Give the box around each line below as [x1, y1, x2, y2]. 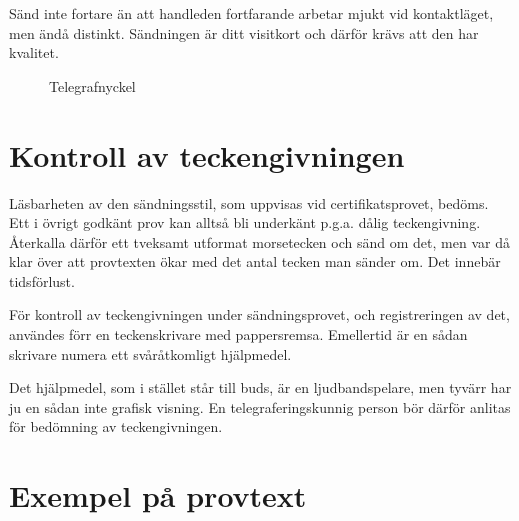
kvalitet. [9, 42, 59, 63]
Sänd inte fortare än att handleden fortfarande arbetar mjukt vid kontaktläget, [9, 3, 494, 23]
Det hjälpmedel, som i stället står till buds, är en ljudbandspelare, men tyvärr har [9, 377, 512, 398]
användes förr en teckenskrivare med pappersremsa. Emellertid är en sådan [9, 324, 468, 345]
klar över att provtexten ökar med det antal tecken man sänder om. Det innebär [9, 251, 501, 272]
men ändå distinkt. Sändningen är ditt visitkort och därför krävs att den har [9, 22, 479, 43]
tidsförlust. [9, 270, 75, 291]
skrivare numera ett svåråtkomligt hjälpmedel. [9, 343, 292, 364]
